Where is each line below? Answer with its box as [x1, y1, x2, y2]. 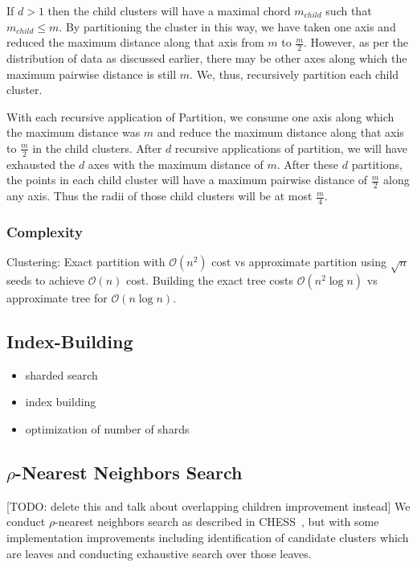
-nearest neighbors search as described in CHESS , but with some [55, 513, 379, 530]
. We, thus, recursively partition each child [190, 65, 399, 82]
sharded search [25, 366, 98, 383]
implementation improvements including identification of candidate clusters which [6, 529, 409, 546]
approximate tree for [6, 290, 108, 306]
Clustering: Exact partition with [6, 253, 166, 270]
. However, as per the [304, 34, 409, 51]
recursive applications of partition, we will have [174, 139, 408, 156]
